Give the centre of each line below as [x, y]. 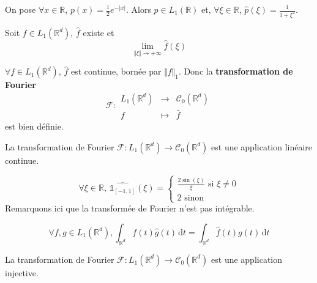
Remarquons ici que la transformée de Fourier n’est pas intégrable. [130, 208]
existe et [99, 32]
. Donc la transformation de [236, 71]
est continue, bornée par [116, 71]
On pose [21, 9]
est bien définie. [34, 126]
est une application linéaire [262, 146]
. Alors [138, 9]
